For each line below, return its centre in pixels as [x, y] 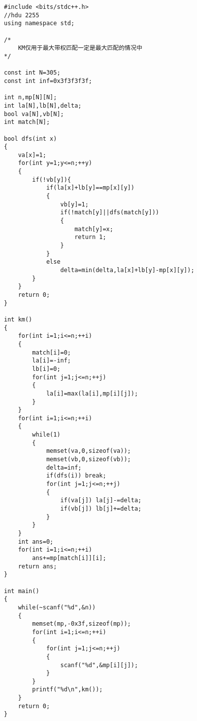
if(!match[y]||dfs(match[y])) [110, 213]
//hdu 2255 [22, 15]
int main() [22, 591]
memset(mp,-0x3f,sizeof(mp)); [82, 624]
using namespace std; [39, 23]
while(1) [46, 435]
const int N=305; [32, 73]
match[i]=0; [52, 352]
